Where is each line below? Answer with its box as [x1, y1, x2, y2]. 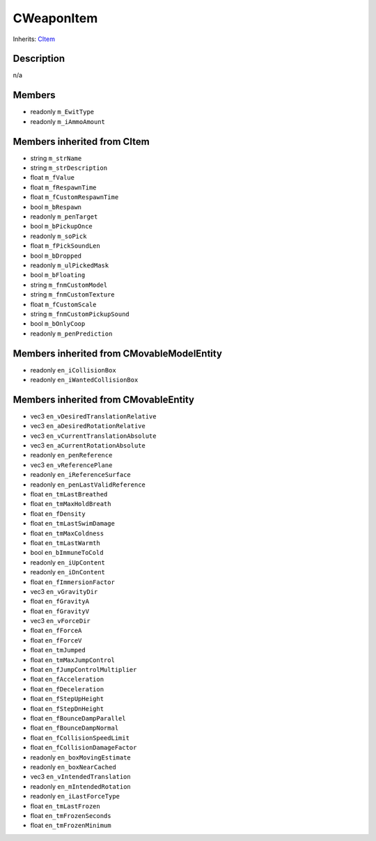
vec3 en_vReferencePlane [30, 460, 113, 469]
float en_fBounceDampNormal [30, 724, 119, 732]
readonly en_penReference [30, 451, 113, 459]
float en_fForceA [30, 627, 82, 635]
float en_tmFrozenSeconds [30, 811, 111, 819]
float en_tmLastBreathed [30, 490, 108, 498]
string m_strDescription [30, 164, 108, 172]
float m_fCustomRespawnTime [30, 193, 119, 201]
